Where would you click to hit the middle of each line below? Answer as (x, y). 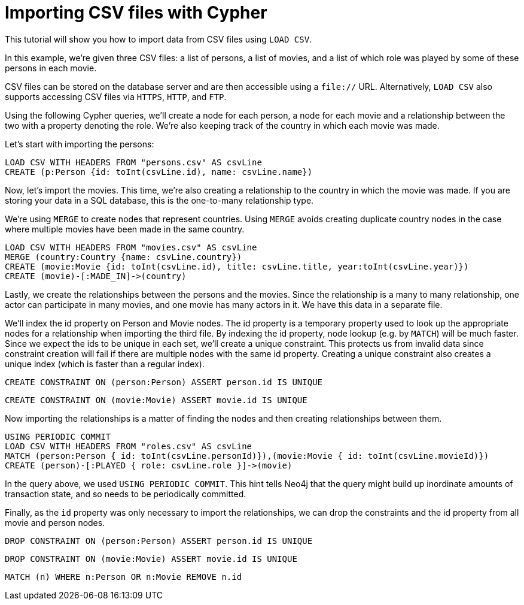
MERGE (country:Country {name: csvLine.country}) (124, 257)
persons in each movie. (51, 68)
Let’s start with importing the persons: (80, 144)
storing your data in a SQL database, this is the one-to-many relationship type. (159, 200)
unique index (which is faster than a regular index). (105, 364)
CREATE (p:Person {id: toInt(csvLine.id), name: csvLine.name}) (159, 172)
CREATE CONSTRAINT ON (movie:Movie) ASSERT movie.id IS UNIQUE (156, 400)
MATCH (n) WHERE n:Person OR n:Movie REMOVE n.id (124, 577)
